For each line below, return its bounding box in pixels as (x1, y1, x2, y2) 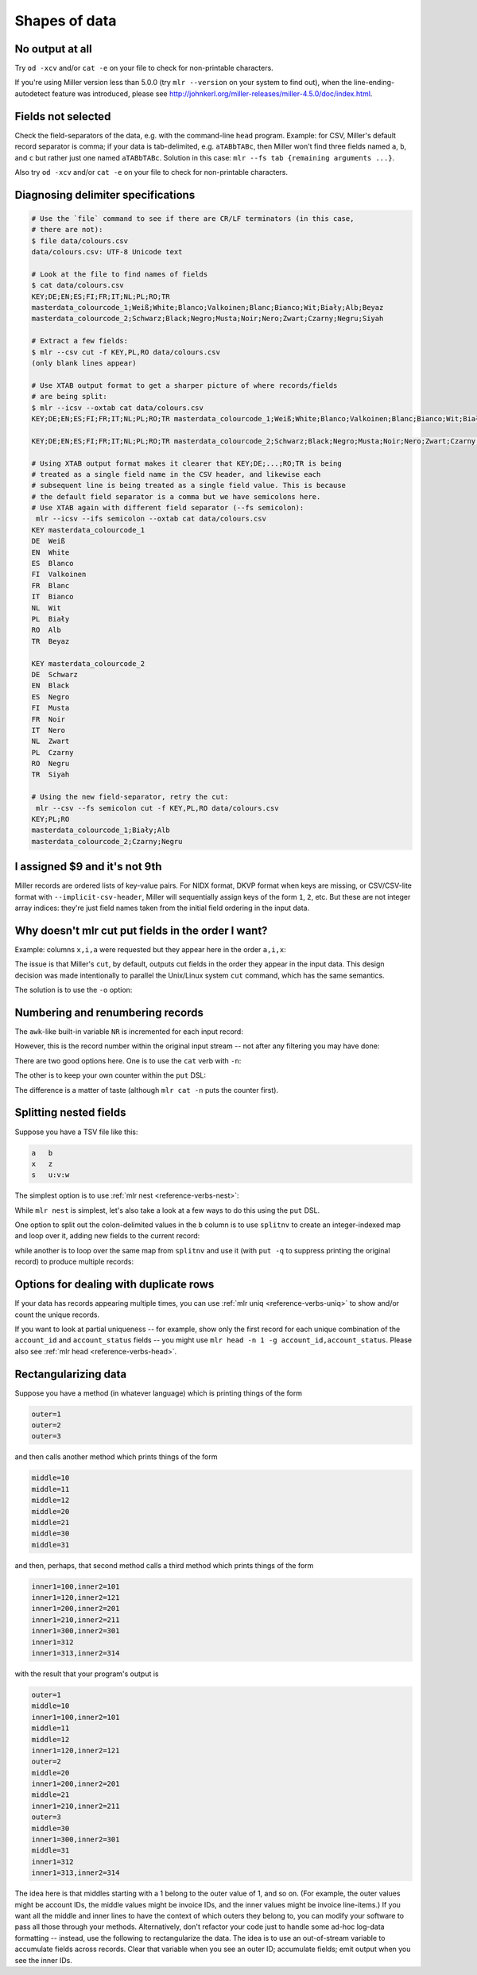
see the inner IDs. (14, 1955, 73, 1965)
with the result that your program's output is (14, 1669, 159, 1679)
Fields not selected (14, 110, 111, 123)
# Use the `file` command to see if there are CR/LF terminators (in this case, (31, 214, 355, 223)
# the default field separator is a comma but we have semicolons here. (31, 492, 321, 501)
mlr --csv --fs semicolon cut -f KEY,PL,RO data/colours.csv (36, 804, 279, 812)
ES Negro (31, 692, 70, 701)
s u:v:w (31, 1171, 70, 1179)
